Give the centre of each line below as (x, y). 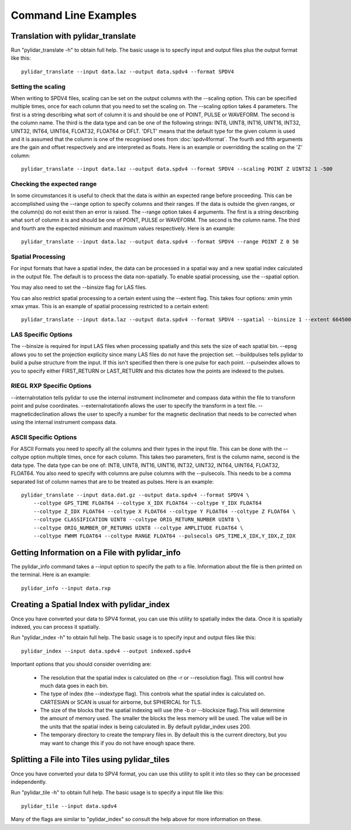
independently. (29, 781)
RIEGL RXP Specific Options (51, 386)
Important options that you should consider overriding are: (81, 664)
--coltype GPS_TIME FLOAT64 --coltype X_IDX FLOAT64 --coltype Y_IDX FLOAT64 (147, 503)
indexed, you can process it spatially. (56, 626)
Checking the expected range (54, 184)
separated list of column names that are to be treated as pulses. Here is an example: (112, 481)
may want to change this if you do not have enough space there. (118, 743)
